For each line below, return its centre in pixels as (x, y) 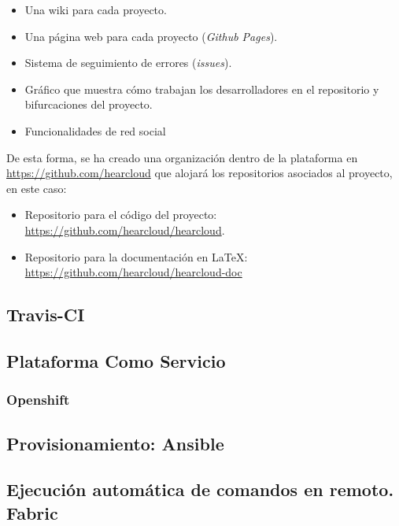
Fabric (32, 512)
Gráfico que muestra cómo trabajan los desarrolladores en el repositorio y (202, 89)
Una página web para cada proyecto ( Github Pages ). (151, 36)
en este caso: (37, 188)
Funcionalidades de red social (95, 130)
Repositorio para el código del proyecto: (121, 215)
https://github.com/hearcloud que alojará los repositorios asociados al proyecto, (199, 173)
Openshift (38, 400)
